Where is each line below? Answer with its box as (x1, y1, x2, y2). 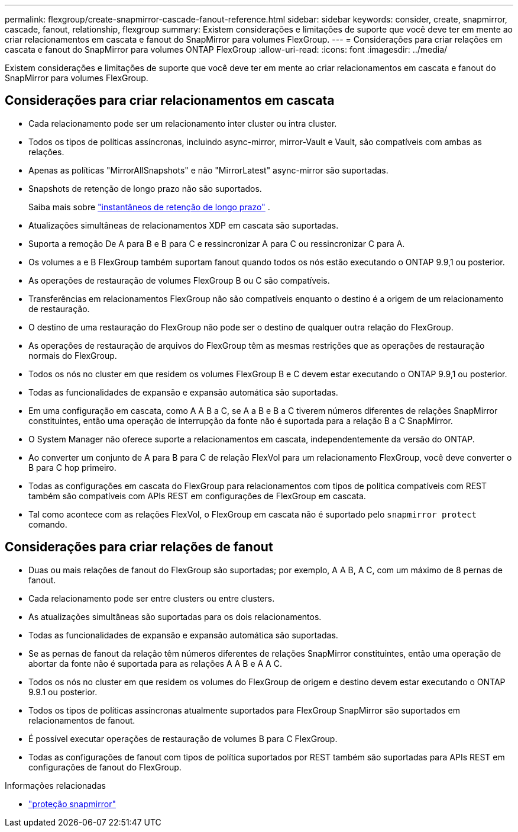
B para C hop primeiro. (28, 462, 116, 473)
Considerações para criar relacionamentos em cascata (5, 93, 335, 108)
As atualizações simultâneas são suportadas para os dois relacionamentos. (28, 611, 322, 622)
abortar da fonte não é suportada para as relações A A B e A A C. (28, 658, 282, 669)
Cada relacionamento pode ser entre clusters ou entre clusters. (28, 593, 275, 603)
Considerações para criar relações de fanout (5, 539, 273, 555)
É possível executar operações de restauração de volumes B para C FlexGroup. (28, 733, 338, 744)
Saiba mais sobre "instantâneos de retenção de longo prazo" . (28, 201, 270, 212)
